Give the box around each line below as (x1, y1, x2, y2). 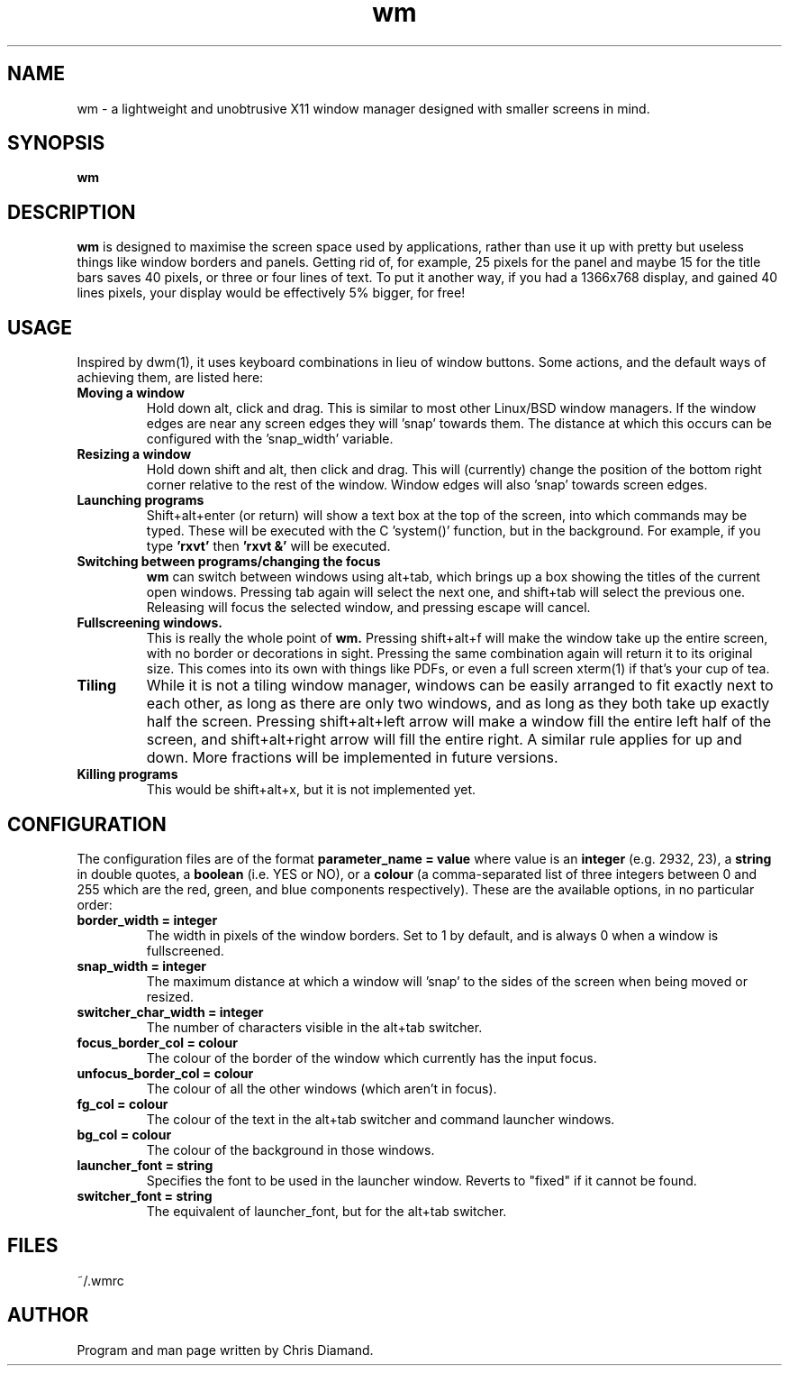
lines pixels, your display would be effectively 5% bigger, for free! (77, 285, 466, 301)
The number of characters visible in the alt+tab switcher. (146, 1019, 483, 1035)
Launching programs (77, 492, 204, 508)
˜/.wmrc (77, 1272, 124, 1288)
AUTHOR (7, 1304, 89, 1327)
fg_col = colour (77, 1095, 168, 1112)
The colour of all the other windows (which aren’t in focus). (146, 1080, 497, 1096)
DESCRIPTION (7, 200, 136, 224)
